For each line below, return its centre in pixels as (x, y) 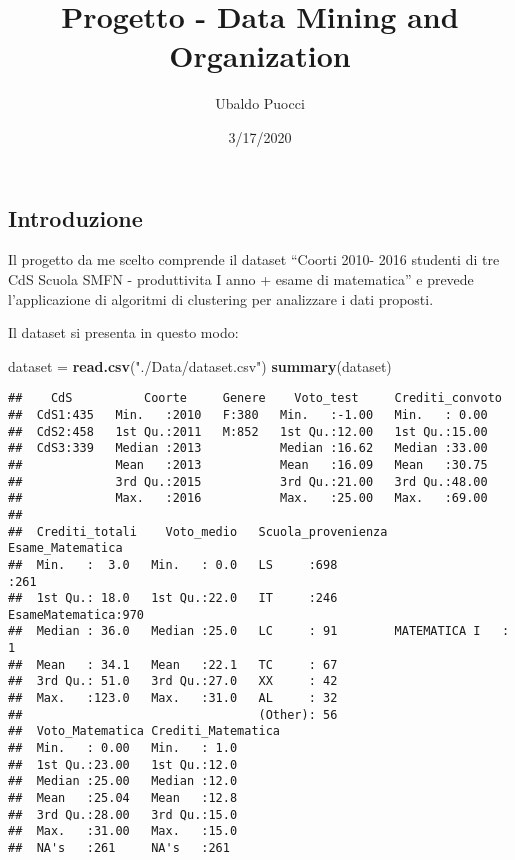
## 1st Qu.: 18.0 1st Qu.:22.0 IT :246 (173, 598)
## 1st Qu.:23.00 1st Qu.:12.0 (123, 764)
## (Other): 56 (173, 714)
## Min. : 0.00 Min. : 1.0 (123, 748)
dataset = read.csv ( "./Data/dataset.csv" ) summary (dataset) (200, 365)
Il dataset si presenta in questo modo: (123, 332)
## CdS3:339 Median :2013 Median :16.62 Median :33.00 (248, 448)
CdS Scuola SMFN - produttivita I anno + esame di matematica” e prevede (241, 278)
